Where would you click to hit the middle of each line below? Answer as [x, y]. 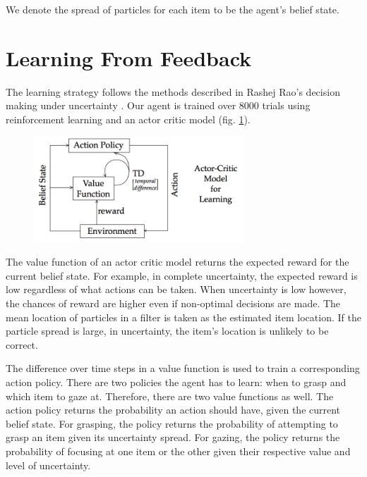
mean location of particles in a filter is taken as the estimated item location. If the [183, 317]
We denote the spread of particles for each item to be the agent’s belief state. [173, 9]
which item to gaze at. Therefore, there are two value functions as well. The [170, 396]
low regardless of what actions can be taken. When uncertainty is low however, [176, 289]
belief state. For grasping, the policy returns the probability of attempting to [172, 423]
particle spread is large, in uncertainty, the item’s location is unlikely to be [167, 331]
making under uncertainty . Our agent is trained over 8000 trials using [158, 105]
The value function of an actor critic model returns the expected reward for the [178, 262]
